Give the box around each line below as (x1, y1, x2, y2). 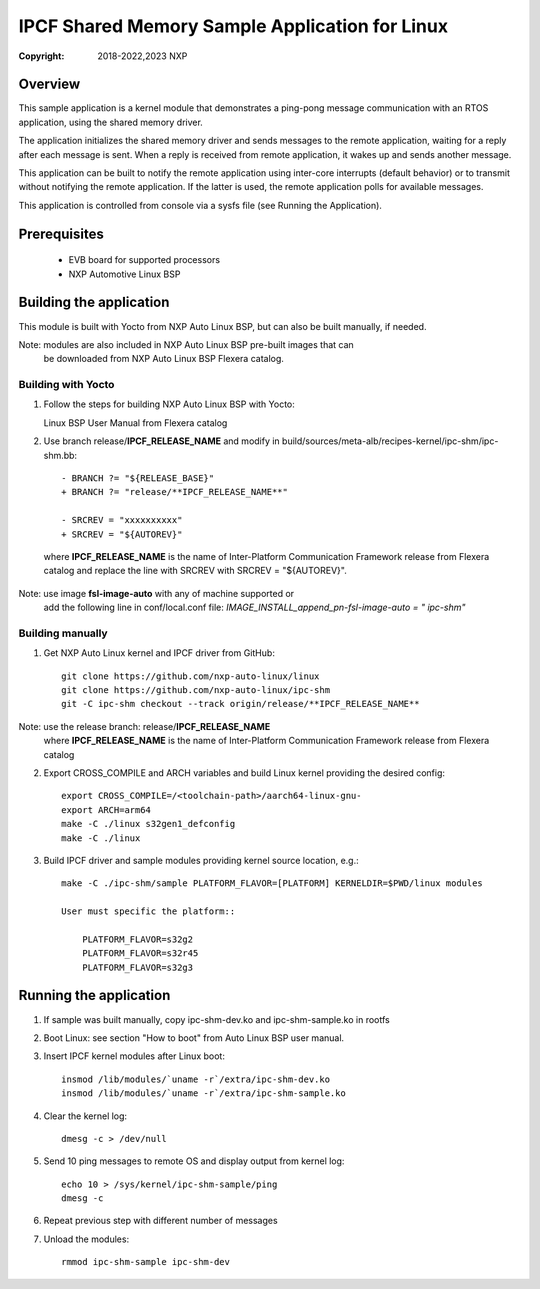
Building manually (18, 626, 109, 640)
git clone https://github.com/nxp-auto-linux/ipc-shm (61, 685, 330, 696)
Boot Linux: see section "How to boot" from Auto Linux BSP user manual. (43, 1031, 345, 1044)
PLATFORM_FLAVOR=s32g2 (81, 933, 194, 945)
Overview (18, 76, 81, 93)
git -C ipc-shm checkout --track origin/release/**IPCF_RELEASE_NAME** (61, 698, 420, 710)
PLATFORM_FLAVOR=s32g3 (81, 961, 194, 973)
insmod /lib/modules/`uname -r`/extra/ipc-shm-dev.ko (61, 1073, 330, 1085)
